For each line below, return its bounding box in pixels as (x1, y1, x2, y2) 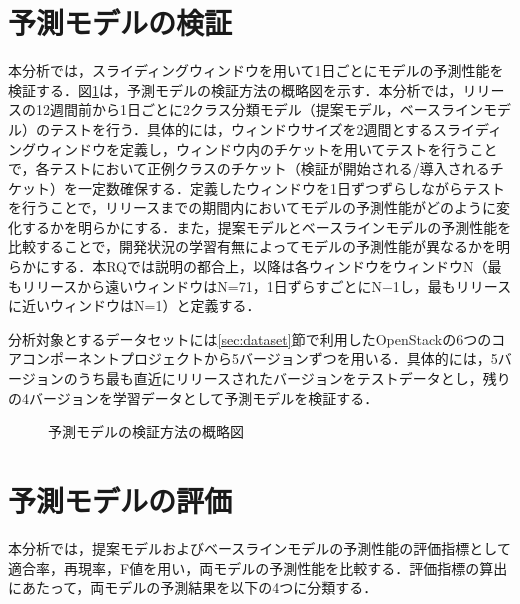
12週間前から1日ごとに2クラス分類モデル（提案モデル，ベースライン (35, 99, 484, 120)
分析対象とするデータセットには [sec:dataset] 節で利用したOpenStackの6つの (8, 328, 492, 349)
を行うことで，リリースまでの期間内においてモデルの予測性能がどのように (8, 197, 496, 218)
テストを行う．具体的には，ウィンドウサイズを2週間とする (49, 118, 434, 139)
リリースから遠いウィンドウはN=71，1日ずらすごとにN (21, 275, 382, 296)
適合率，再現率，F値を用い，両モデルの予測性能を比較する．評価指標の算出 (8, 557, 508, 578)
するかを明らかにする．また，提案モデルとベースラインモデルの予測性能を (21, 216, 512, 237)
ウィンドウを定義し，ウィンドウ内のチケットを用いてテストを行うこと (35, 138, 498, 159)
